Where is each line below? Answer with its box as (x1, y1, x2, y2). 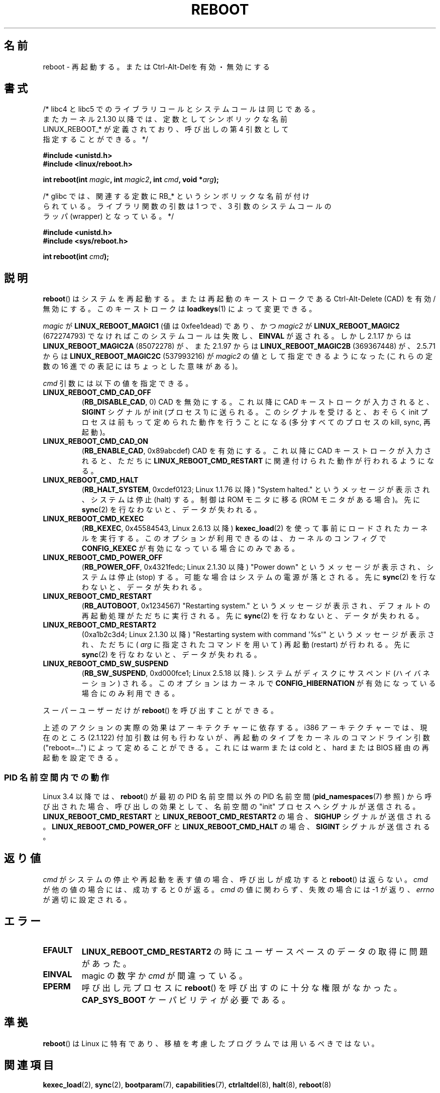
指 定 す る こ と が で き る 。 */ (43, 135, 148, 144)
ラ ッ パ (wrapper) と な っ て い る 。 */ (43, 212, 174, 221)
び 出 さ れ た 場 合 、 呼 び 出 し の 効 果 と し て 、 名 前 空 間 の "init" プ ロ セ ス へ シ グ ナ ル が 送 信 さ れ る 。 (43, 802, 420, 811)
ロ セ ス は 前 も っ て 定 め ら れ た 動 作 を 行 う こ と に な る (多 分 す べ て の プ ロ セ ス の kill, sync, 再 (81, 418, 431, 427)
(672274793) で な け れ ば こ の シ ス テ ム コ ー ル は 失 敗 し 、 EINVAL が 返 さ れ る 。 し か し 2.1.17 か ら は (43, 332, 411, 341)
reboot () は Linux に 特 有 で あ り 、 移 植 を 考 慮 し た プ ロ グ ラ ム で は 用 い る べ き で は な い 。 (43, 1039, 379, 1048)
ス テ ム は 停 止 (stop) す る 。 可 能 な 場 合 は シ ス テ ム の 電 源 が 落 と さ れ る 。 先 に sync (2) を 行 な (81, 573, 436, 582)
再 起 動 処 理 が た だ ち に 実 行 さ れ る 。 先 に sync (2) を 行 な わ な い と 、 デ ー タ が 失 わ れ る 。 (81, 611, 423, 620)
